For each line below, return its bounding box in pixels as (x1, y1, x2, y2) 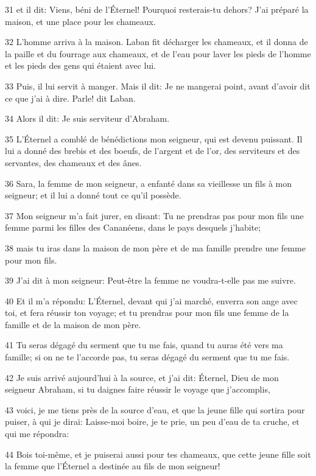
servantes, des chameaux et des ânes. (5, 156, 142, 169)
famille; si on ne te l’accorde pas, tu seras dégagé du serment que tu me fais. (5, 351, 290, 363)
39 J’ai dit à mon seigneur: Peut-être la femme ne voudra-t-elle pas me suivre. (5, 274, 296, 287)
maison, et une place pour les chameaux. (5, 15, 156, 27)
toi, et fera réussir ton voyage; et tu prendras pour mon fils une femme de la (5, 306, 289, 319)
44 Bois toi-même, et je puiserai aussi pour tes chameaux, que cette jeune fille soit (5, 447, 311, 460)
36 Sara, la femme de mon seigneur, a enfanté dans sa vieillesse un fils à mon (5, 177, 292, 189)
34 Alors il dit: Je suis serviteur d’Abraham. (5, 112, 170, 125)
